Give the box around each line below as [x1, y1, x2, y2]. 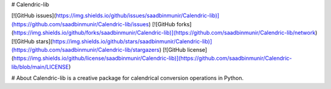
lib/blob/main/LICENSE [11, 63, 69, 70]
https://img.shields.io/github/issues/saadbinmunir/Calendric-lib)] [56, 12, 220, 20]
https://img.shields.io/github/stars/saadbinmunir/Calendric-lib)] [52, 37, 213, 45]
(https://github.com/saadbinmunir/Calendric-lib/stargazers [11, 46, 159, 53]
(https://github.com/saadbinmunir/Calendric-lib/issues [11, 20, 150, 27]
